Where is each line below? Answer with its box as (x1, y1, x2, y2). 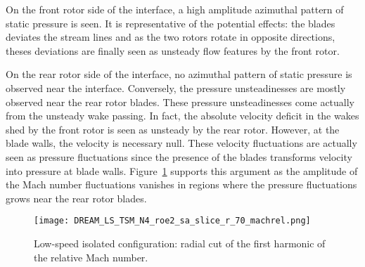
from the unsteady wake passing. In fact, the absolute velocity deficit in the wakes (6, 108, 359, 123)
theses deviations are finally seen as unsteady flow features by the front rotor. (6, 43, 340, 58)
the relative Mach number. (34, 249, 148, 264)
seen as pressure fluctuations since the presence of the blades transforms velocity (6, 149, 352, 164)
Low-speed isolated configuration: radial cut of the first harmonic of (34, 235, 326, 250)
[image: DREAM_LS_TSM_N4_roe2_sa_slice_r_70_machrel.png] (34, 216, 311, 226)
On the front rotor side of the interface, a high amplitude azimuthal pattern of (6, 2, 344, 16)
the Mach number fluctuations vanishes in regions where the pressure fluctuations (6, 177, 357, 192)
